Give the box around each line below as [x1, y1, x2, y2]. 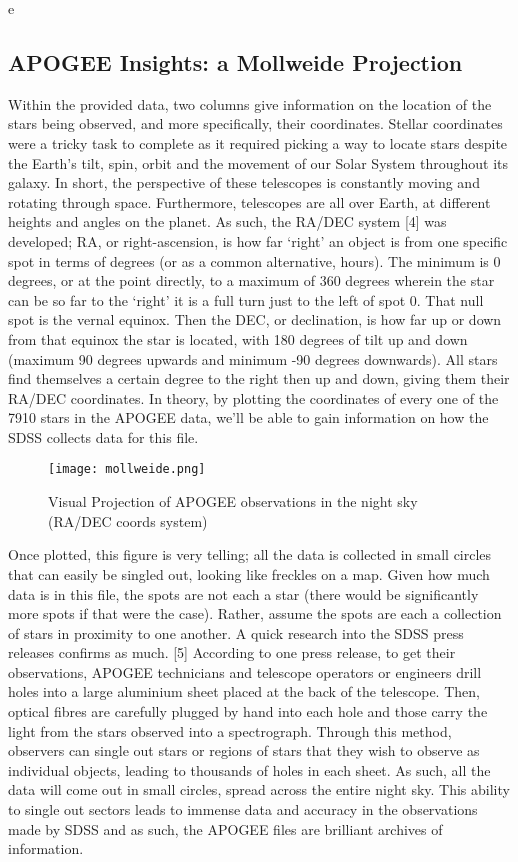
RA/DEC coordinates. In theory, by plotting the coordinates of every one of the [8, 387, 499, 408]
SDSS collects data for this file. [8, 426, 199, 447]
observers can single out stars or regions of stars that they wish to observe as [8, 740, 480, 761]
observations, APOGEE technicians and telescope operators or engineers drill [8, 661, 482, 682]
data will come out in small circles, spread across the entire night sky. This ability [8, 779, 510, 800]
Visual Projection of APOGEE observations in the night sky [48, 491, 418, 512]
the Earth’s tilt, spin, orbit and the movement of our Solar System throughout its [8, 152, 509, 173]
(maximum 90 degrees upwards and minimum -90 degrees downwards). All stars [8, 348, 498, 369]
